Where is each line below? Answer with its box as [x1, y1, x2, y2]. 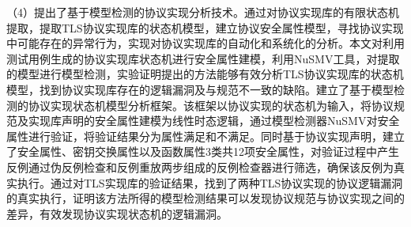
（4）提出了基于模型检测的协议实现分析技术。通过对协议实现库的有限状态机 [6, 4, 399, 20]
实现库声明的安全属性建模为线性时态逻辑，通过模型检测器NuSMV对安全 [28, 112, 400, 129]
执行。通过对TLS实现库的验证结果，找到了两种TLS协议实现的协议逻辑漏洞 [17, 174, 403, 191]
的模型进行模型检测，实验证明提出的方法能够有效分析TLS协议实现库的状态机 [6, 66, 404, 82]
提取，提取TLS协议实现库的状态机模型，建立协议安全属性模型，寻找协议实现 [6, 19, 404, 36]
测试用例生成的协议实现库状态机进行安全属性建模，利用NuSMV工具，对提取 [6, 50, 400, 66]
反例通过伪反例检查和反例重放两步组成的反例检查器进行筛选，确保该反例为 [6, 158, 394, 175]
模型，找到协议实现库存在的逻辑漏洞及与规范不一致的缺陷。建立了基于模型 [6, 81, 394, 97]
